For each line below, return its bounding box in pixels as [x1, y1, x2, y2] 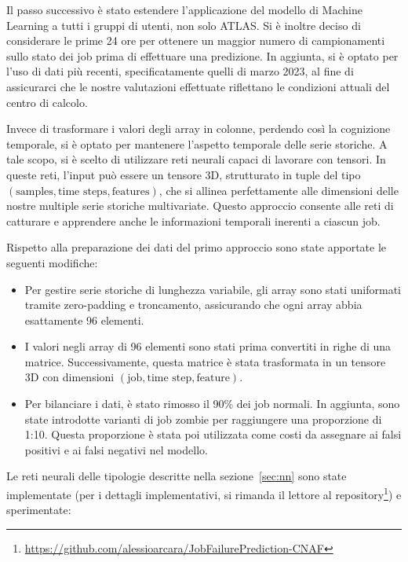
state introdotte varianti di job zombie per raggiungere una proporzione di [24, 410, 382, 427]
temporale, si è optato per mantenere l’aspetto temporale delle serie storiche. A [6, 135, 388, 152]
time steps [58, 185, 107, 197]
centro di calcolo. [6, 94, 88, 110]
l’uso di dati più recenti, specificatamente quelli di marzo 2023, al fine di [6, 63, 354, 79]
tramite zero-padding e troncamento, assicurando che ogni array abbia [24, 296, 362, 313]
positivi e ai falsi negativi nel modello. [24, 441, 208, 457]
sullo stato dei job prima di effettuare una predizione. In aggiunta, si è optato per [6, 47, 399, 64]
